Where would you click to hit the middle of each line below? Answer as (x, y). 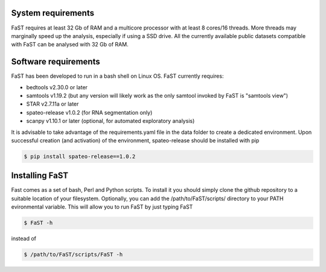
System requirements (53, 13)
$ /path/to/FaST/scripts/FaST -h (73, 255)
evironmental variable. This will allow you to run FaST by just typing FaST (102, 207)
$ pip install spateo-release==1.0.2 (80, 156)
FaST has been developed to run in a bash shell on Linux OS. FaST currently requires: (117, 76)
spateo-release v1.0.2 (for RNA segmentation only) (89, 112)
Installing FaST (40, 176)
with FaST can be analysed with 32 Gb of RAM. (70, 45)
